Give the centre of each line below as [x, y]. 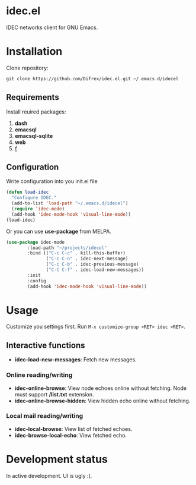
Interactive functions [46, 345]
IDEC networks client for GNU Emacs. [52, 27]
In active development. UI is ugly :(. [49, 475]
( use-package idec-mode [36, 242]
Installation [34, 51]
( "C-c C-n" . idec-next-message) [87, 259]
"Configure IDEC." [34, 198]
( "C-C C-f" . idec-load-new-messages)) [95, 270]
